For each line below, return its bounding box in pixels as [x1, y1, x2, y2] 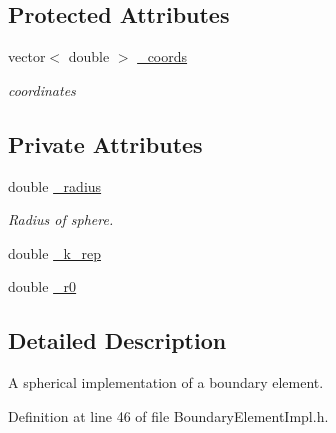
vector [8, 46, 46, 67]
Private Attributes [8, 128, 203, 159]
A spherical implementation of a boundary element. [8, 372, 324, 393]
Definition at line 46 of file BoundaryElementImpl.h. [8, 405, 329, 426]
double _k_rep [8, 242, 102, 263]
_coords [137, 46, 188, 67]
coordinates [8, 79, 76, 100]
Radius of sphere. [8, 209, 114, 230]
